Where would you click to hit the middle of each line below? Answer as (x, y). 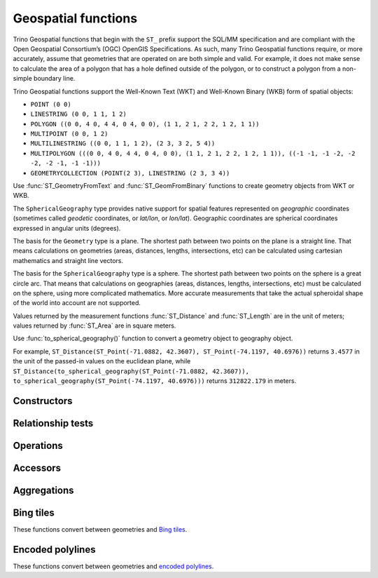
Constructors (43, 401)
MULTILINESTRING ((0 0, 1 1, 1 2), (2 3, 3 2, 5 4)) (123, 143)
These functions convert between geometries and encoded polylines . (113, 566)
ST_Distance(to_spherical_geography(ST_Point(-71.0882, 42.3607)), (131, 371)
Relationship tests (53, 423)
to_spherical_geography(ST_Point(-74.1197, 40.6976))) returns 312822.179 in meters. (155, 381)
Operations (38, 445)
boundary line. (55, 79)
